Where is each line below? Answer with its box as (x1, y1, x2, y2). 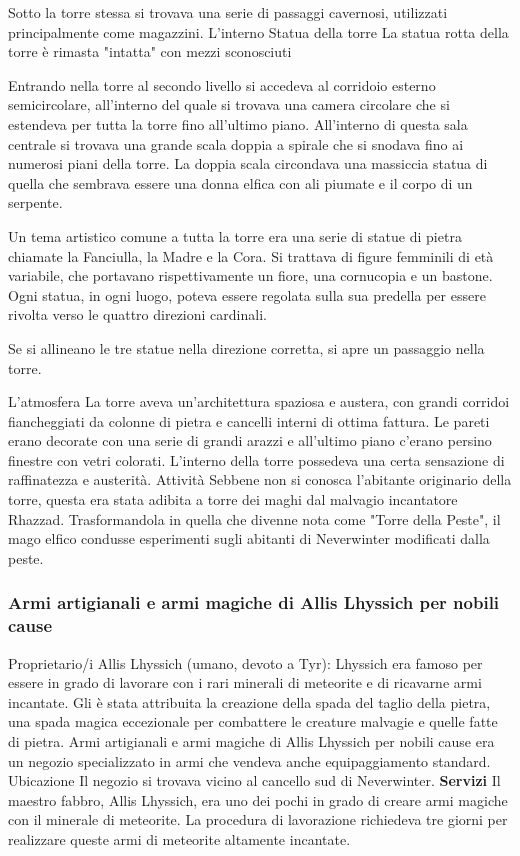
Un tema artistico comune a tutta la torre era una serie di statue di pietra (8, 225, 462, 246)
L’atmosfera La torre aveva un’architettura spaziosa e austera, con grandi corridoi (8, 391, 510, 412)
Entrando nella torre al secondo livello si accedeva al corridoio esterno (8, 74, 436, 95)
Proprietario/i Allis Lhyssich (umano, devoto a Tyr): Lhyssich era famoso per (8, 652, 483, 673)
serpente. (8, 192, 63, 213)
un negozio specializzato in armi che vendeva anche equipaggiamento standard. (8, 750, 491, 771)
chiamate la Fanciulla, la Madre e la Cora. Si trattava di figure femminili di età (8, 245, 494, 266)
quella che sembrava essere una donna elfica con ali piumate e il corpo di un (8, 172, 473, 193)
